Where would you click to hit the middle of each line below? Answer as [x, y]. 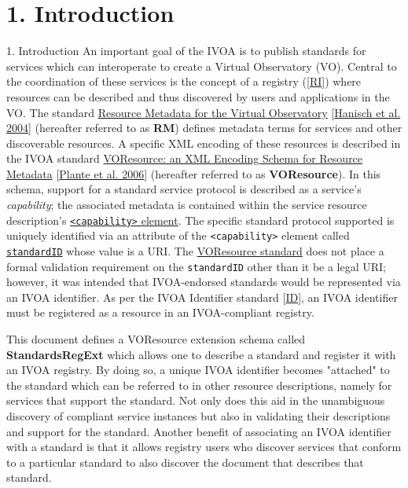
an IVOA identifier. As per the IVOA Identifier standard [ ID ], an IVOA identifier [202, 297]
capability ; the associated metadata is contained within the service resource [187, 205]
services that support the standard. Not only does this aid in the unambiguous [196, 400]
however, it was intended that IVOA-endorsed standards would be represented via [204, 282]
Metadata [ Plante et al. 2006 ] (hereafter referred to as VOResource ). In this [194, 173]
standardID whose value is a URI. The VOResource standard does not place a [195, 250]
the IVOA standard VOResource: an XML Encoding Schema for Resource [185, 158]
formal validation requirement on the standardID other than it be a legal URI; [197, 266]
